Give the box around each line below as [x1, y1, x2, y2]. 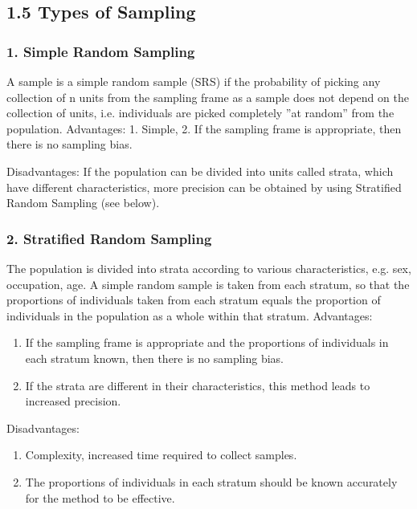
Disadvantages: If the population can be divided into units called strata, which [6, 162, 394, 179]
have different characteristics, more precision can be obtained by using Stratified [6, 178, 402, 195]
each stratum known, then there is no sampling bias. [25, 349, 284, 366]
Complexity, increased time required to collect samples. [25, 446, 297, 463]
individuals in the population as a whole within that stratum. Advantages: [6, 307, 373, 324]
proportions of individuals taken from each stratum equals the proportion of [6, 291, 381, 308]
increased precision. [25, 393, 121, 409]
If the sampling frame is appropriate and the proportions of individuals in [25, 334, 389, 351]
